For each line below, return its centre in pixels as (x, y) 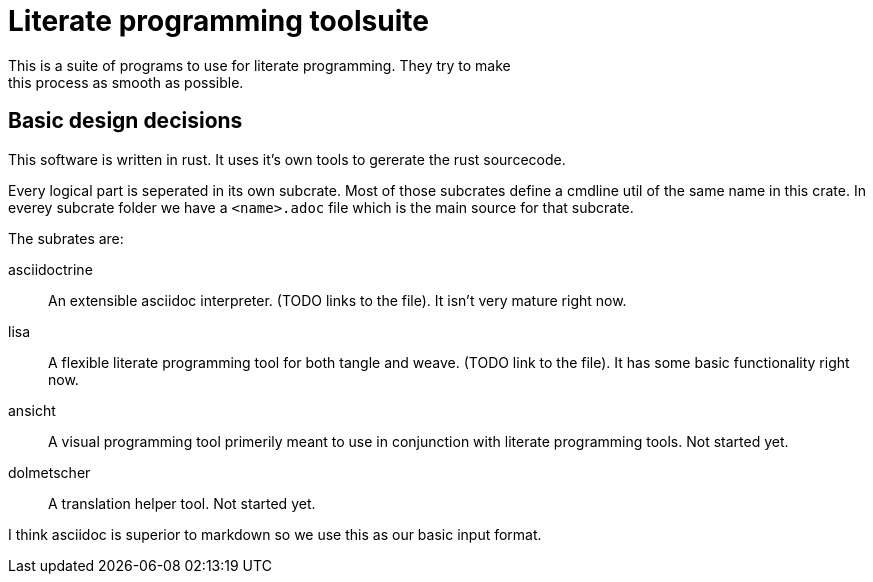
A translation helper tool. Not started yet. (182, 503)
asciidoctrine (50, 269)
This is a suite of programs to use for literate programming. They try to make (259, 65)
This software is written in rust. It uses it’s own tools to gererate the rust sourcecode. (287, 159)
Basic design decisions (125, 121)
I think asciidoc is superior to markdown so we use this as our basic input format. (275, 534)
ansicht (32, 410)
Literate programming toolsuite (218, 21)
